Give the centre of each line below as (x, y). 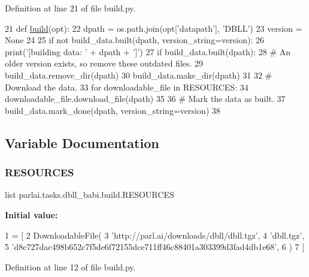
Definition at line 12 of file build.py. (70, 267)
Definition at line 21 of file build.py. (70, 8)
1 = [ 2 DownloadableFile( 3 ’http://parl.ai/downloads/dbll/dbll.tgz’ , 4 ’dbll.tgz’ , (155, 235)
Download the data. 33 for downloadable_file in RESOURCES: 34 (127, 87)
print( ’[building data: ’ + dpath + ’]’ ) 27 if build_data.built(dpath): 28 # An (148, 51)
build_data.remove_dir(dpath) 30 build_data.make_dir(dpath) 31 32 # (139, 75)
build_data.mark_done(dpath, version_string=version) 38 (113, 110)
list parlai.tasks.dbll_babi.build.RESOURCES (90, 195)
